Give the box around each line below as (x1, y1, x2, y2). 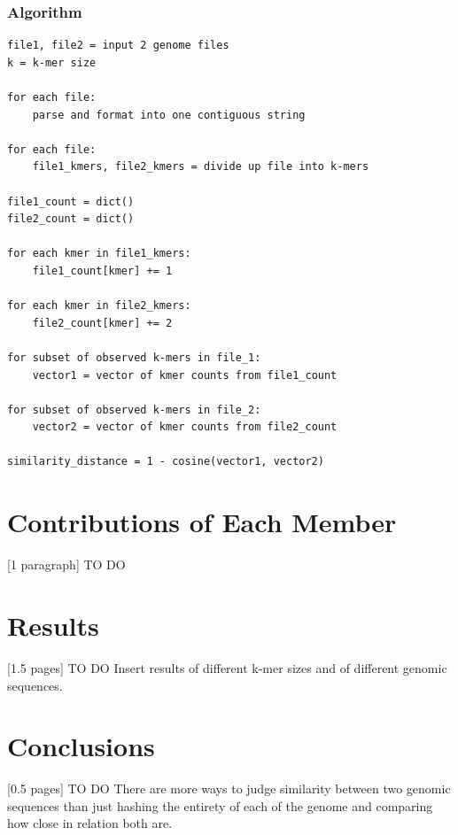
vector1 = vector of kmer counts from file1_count (32, 368, 338, 382)
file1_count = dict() (7, 195, 135, 208)
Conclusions (7, 728, 155, 764)
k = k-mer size (7, 56, 97, 69)
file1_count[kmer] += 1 (32, 264, 173, 277)
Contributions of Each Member (7, 504, 397, 540)
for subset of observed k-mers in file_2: (7, 403, 261, 416)
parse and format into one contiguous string (32, 108, 306, 121)
